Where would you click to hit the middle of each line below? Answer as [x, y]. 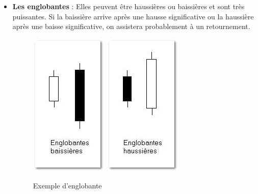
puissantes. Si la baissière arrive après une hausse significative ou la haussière [133, 16]
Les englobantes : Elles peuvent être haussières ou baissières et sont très [128, 6]
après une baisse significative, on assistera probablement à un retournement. [131, 26]
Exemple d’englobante [67, 186]
